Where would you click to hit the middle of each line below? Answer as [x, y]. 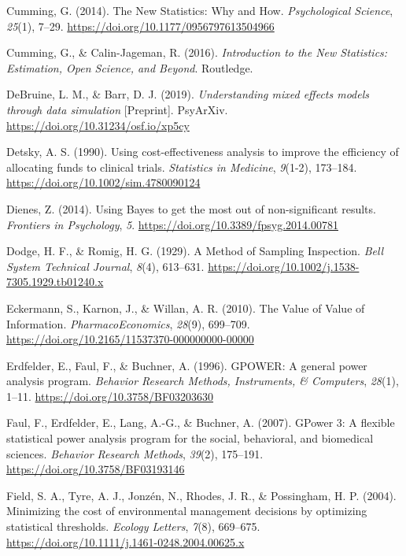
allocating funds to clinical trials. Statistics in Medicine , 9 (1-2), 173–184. [182, 167]
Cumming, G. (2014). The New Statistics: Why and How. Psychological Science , [200, 10]
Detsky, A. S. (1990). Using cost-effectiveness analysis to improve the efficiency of [203, 152]
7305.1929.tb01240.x [55, 282]
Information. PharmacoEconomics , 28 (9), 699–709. [128, 323]
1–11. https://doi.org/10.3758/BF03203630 [110, 396]
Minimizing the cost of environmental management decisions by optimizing [187, 511]
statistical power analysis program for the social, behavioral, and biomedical [190, 438]
